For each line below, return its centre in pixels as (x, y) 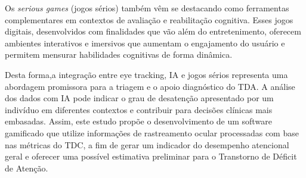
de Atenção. (27, 168)
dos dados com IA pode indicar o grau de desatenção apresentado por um (139, 98)
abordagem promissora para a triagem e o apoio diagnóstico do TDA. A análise (150, 86)
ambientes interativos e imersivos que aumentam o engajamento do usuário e (145, 43)
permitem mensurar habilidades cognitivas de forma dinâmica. (119, 54)
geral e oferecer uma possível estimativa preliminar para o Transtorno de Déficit (151, 156)
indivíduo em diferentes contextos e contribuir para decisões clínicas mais (139, 109)
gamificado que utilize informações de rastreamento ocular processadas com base (152, 132)
